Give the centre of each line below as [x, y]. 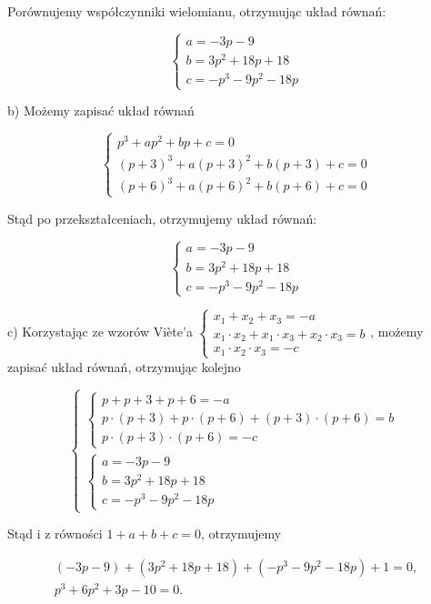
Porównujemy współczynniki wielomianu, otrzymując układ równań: [197, 11]
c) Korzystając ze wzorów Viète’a [100, 332]
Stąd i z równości [55, 534]
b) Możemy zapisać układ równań [101, 111]
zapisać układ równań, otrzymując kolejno [124, 366]
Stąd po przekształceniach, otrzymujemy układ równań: [162, 218]
